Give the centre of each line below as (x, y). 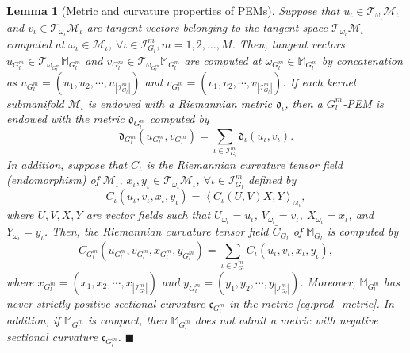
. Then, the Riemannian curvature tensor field (156, 231)
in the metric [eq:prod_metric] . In (312, 303)
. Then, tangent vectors (288, 43)
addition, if (33, 320)
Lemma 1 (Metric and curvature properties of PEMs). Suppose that (173, 10)
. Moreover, (328, 281)
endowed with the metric (65, 119)
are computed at (223, 60)
